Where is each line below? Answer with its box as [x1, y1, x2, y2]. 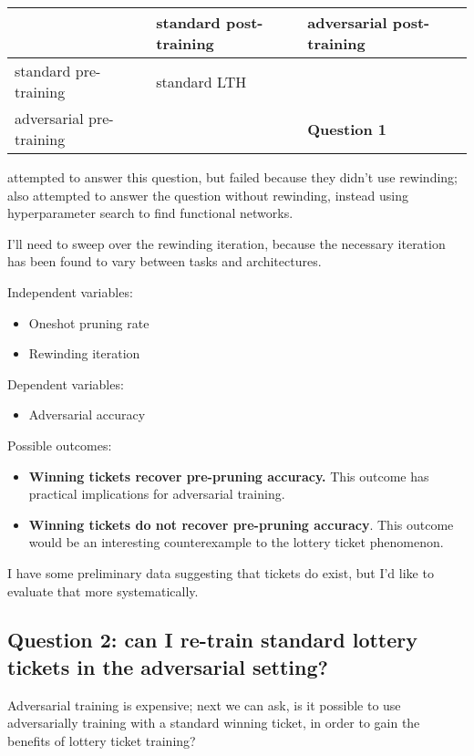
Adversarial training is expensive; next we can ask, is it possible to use [7, 695, 401, 714]
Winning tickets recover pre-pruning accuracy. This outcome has [28, 466, 429, 485]
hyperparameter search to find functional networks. [7, 203, 294, 223]
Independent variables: [7, 282, 133, 301]
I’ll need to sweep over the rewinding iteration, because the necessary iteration [7, 233, 446, 253]
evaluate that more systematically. [7, 581, 199, 600]
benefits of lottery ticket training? [7, 730, 196, 750]
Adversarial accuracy [28, 405, 146, 424]
